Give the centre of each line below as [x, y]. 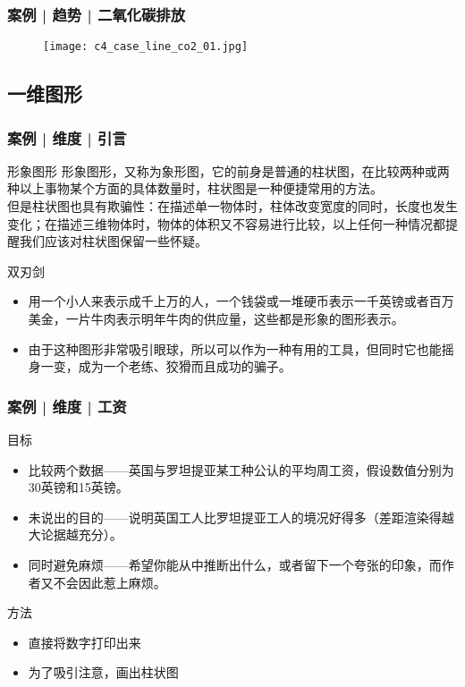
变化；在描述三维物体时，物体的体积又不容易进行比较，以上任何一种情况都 [226, 223]
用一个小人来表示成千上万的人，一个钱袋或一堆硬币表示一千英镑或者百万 [241, 301]
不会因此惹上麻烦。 [110, 582]
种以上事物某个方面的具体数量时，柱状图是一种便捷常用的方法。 [195, 188]
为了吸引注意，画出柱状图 [103, 672]
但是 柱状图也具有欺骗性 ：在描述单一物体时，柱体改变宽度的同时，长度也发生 [232, 206]
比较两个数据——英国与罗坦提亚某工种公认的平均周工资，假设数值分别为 [241, 469]
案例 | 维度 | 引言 [67, 137]
